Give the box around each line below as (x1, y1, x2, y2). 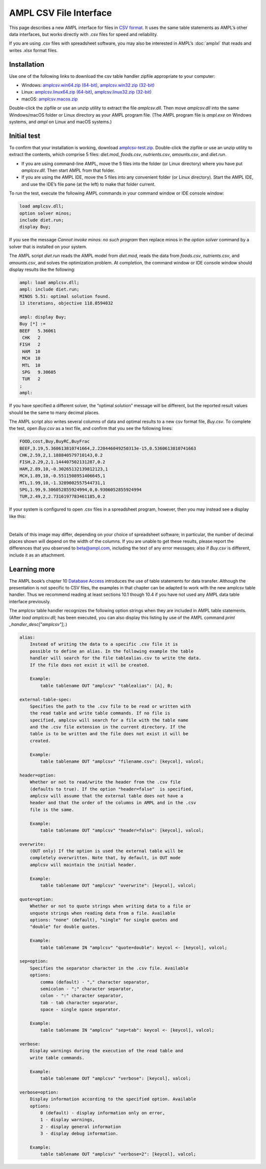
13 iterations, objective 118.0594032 (19, 300, 113, 306)
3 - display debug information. (40, 1131, 118, 1137)
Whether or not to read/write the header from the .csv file (30, 779, 181, 785)
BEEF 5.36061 (19, 328, 56, 333)
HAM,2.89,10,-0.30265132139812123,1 (19, 466, 108, 472)
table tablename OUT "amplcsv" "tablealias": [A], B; (40, 682, 173, 688)
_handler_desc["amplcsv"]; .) (9, 621, 67, 627)
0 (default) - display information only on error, (40, 1110, 165, 1115)
